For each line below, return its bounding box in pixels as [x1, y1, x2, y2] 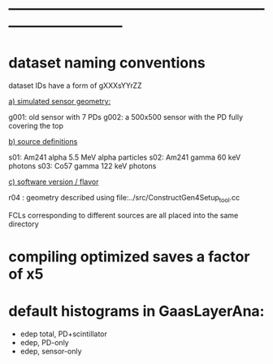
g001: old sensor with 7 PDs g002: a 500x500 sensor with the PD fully [8, 112, 244, 122]
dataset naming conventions [8, 54, 206, 72]
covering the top [8, 121, 63, 131]
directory [8, 219, 39, 229]
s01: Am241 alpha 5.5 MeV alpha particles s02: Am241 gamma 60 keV [8, 152, 241, 162]
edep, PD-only [19, 338, 69, 348]
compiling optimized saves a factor [8, 248, 250, 266]
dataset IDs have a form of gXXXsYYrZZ [8, 81, 142, 90]
